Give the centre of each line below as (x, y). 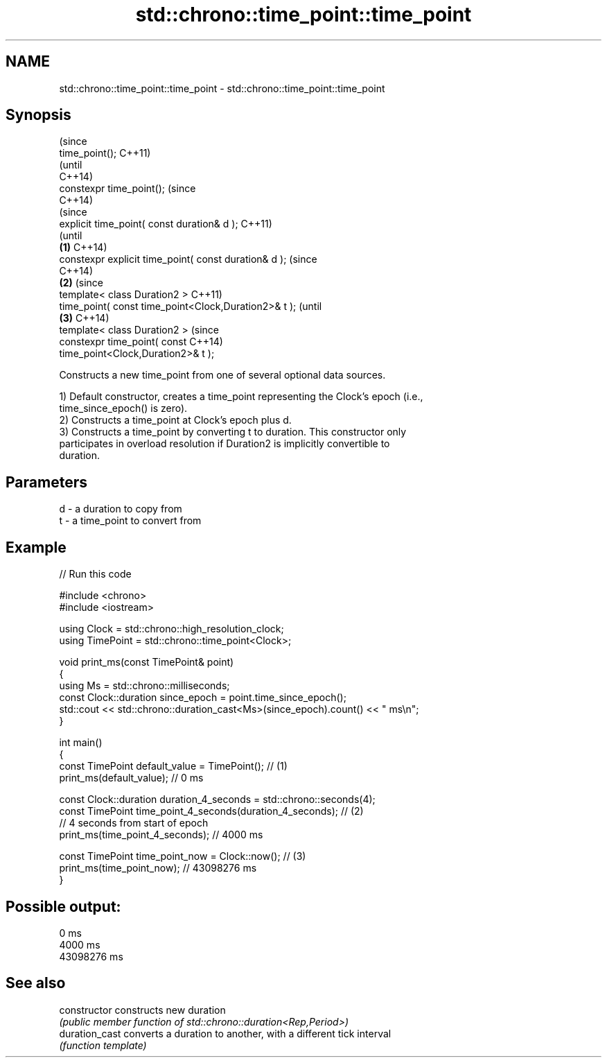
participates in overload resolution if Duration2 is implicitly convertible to (225, 444)
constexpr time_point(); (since (127, 189)
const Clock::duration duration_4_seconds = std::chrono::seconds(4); (217, 800)
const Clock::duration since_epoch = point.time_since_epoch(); (203, 698)
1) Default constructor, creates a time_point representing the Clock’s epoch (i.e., (241, 397)
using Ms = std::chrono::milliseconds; (144, 686)
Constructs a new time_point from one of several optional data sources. (222, 375)
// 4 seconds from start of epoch (134, 823)
